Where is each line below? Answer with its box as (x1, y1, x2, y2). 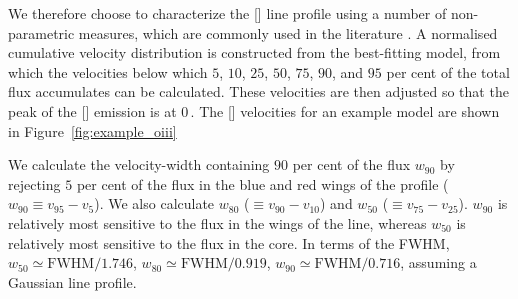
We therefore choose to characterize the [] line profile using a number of (8, 3, 447, 23)
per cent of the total (386, 61, 510, 82)
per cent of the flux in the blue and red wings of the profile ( (76, 173, 449, 194)
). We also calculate (94, 193, 215, 214)
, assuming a (400, 252, 477, 273)
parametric (8, 22, 75, 43)
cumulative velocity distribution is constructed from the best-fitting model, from (8, 42, 501, 63)
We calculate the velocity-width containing (8, 154, 270, 175)
